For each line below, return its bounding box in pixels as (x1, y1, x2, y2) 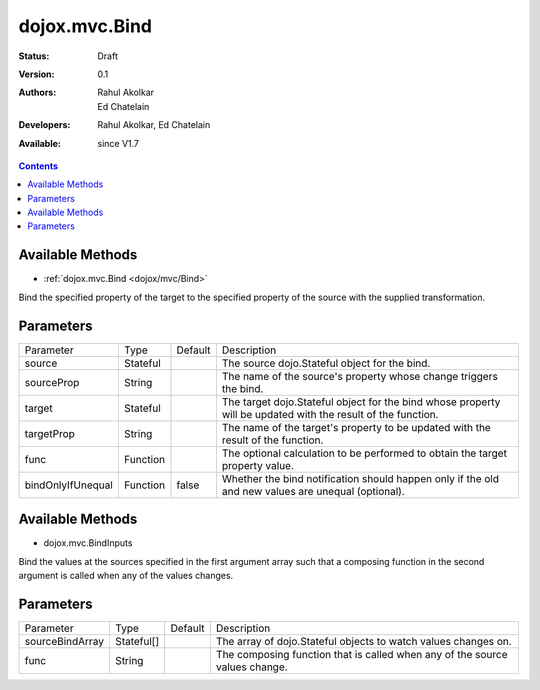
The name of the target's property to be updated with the (221, 420, 492, 434)
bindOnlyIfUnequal (24, 478, 114, 492)
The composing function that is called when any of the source (215, 647, 508, 661)
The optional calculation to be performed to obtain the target (221, 446, 507, 460)
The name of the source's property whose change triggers (221, 369, 499, 383)
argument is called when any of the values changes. (18, 569, 234, 581)
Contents (18, 160, 59, 172)
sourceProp (24, 375, 80, 389)
